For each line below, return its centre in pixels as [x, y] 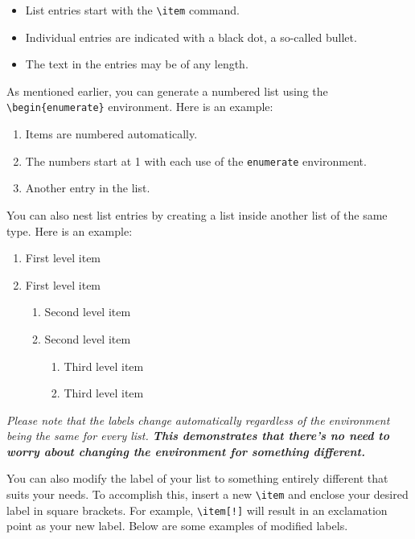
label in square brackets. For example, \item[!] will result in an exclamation [197, 510]
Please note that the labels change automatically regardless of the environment [198, 420]
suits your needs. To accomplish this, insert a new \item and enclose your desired [207, 494]
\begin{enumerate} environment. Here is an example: [140, 107]
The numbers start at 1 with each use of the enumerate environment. [196, 160]
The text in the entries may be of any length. [137, 64]
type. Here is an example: [70, 230]
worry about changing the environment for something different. [186, 451]
